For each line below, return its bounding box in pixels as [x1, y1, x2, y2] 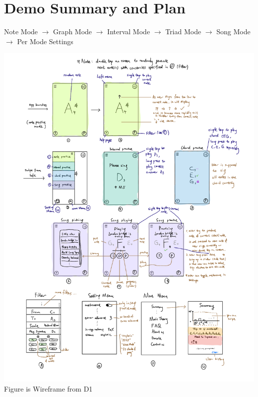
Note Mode [4, 26, 38, 37]
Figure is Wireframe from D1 [4, 383, 93, 394]
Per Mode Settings [17, 36, 73, 46]
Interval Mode [107, 26, 150, 37]
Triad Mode [165, 26, 201, 37]
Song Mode [216, 26, 251, 37]
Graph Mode [53, 26, 92, 37]
